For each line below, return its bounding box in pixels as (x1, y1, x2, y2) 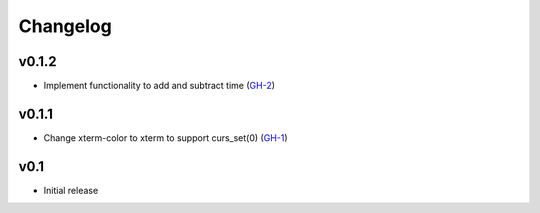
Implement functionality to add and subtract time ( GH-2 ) (43, 80, 275, 92)
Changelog (18, 15, 112, 37)
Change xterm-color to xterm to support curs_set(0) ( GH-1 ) (43, 131, 289, 144)
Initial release (43, 184, 99, 196)
